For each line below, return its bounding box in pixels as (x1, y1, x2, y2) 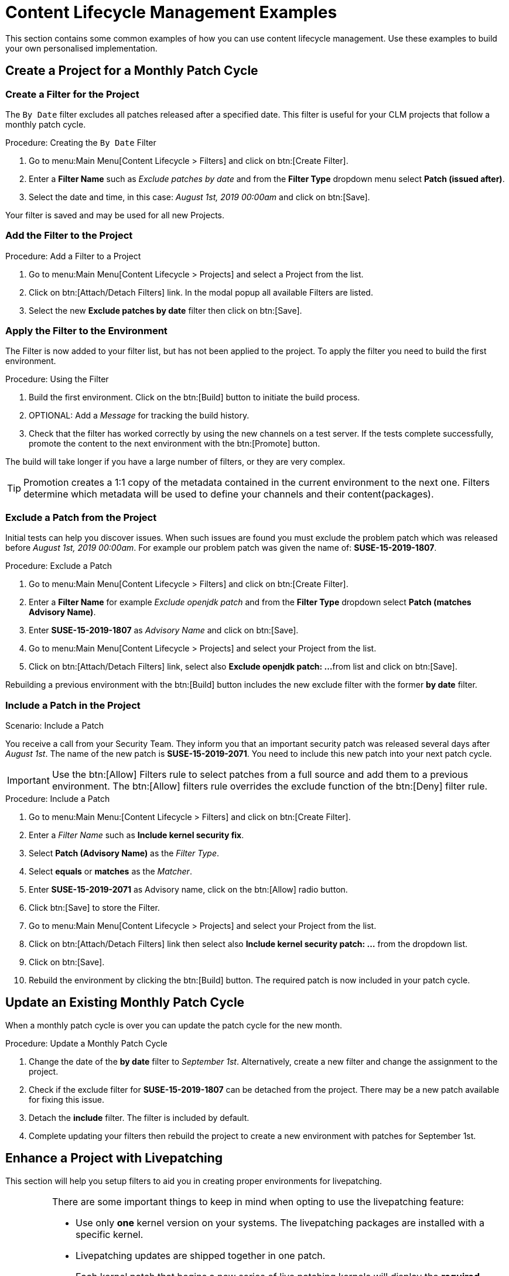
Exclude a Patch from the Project (5, 511, 157, 523)
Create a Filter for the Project (5, 88, 139, 100)
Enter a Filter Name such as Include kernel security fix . (29, 829, 244, 840)
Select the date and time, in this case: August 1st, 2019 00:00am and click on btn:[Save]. (29, 191, 370, 202)
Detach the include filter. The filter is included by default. (29, 1112, 250, 1123)
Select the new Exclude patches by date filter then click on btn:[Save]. (29, 305, 302, 315)
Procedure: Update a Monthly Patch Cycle (5, 1038, 168, 1048)
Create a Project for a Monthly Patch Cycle (5, 63, 258, 78)
